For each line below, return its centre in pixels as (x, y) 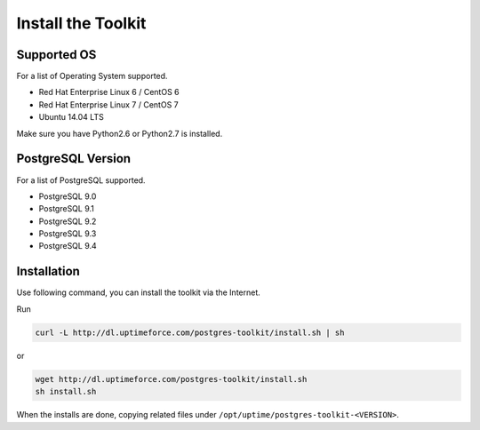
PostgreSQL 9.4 (68, 246)
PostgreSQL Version (74, 159)
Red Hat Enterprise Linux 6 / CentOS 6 (109, 92)
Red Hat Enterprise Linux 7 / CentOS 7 (108, 104)
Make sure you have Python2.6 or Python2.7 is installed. (120, 133)
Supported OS (56, 55)
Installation (48, 271)
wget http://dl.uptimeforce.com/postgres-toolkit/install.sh (171, 379)
